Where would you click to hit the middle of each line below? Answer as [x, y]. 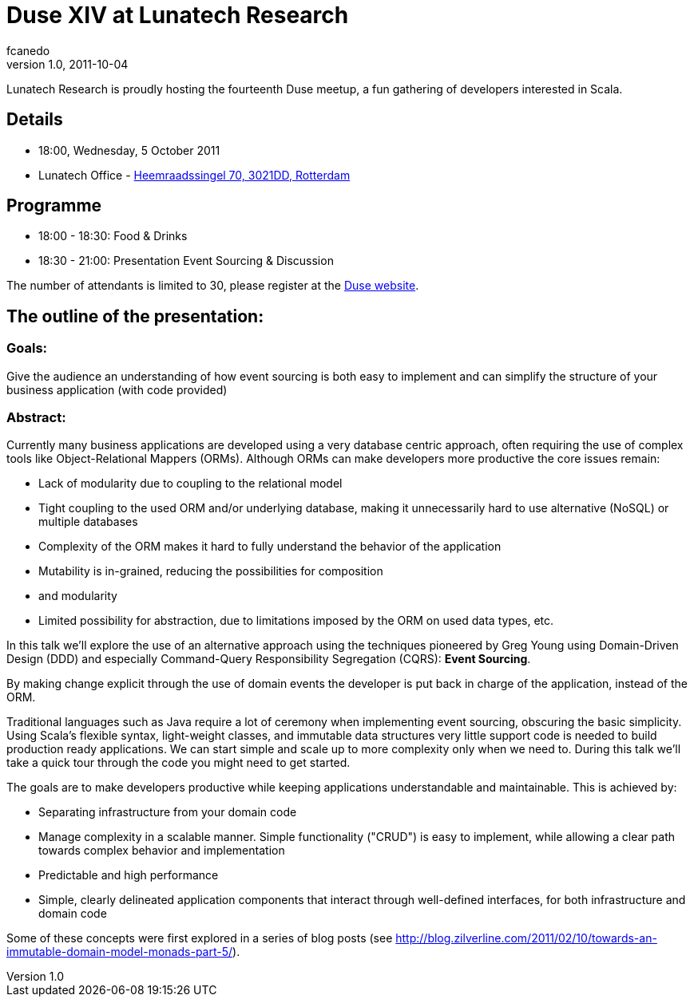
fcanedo [28, 50]
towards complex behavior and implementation [162, 851]
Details [35, 120]
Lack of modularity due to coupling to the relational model [190, 484]
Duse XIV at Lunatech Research [178, 15]
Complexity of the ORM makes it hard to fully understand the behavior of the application [270, 547]
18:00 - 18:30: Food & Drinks [113, 236]
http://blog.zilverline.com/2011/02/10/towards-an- [526, 938]
